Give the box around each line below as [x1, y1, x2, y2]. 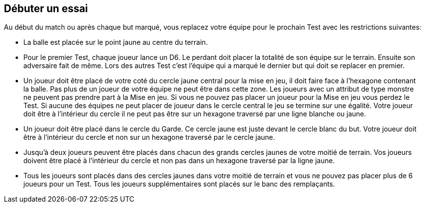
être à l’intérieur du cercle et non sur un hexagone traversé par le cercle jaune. [23, 133, 275, 142]
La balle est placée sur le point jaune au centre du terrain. [23, 38, 208, 47]
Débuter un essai [4, 2, 88, 15]
